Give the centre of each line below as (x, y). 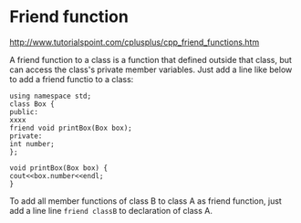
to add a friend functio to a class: (72, 79)
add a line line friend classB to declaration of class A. (111, 210)
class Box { (32, 104)
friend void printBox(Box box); (71, 128)
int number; (32, 143)
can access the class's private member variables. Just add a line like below (151, 69)
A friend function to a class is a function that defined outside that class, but (150, 59)
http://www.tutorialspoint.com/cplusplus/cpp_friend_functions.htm (135, 42)
